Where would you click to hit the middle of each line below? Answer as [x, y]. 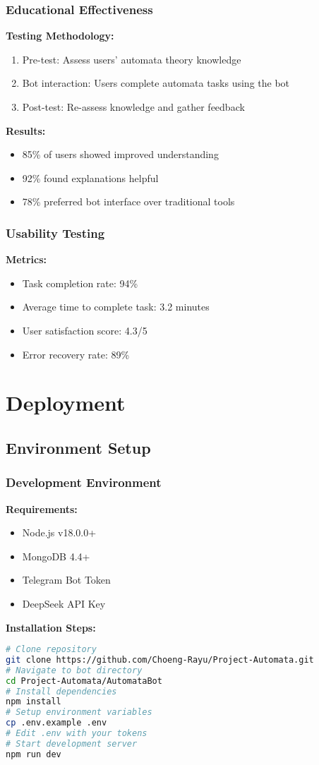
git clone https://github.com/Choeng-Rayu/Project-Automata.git [160, 659]
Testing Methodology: [60, 36]
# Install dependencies [61, 691]
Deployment [66, 403]
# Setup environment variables [79, 712]
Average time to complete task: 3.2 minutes [116, 307]
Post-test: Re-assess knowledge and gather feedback [133, 107]
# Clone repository [51, 650]
